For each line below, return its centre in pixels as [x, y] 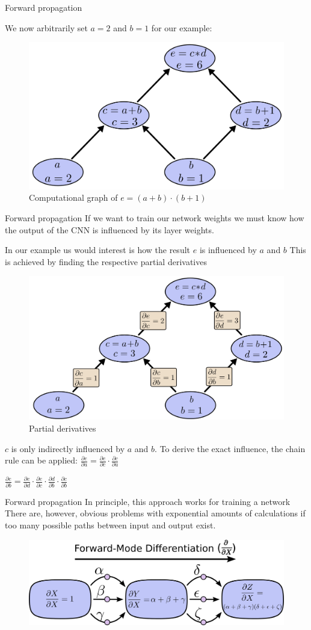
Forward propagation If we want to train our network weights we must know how [155, 218]
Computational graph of [73, 197]
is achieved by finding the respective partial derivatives [106, 261]
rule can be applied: [42, 460]
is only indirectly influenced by [68, 448]
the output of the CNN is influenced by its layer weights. [109, 229]
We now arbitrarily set [46, 27]
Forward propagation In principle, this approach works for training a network [148, 501]
